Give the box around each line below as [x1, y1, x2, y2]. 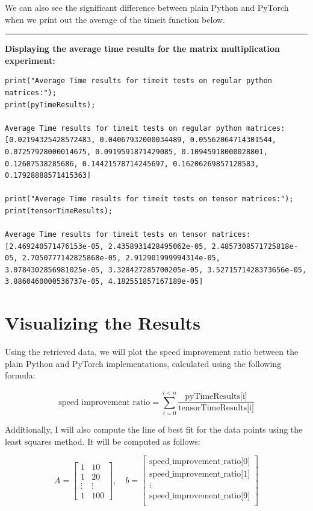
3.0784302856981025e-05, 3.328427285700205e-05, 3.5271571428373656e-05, [5, 265, 307, 274]
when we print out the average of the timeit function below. [5, 13, 226, 25]
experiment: [5, 54, 55, 66]
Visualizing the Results [5, 310, 200, 335]
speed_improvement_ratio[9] [149, 492, 250, 501]
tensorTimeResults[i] [178, 404, 254, 413]
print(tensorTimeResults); [5, 206, 113, 215]
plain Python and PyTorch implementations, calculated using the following [5, 357, 282, 369]
